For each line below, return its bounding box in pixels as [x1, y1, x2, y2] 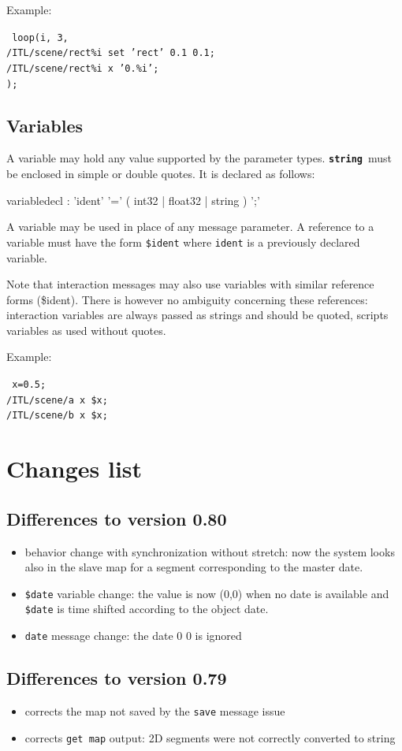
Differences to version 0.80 [6, 506, 227, 530]
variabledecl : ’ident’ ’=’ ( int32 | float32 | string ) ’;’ [6, 191, 260, 208]
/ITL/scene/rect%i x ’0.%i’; [6, 62, 159, 74]
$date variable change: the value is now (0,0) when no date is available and [24, 585, 389, 601]
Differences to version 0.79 [6, 666, 227, 690]
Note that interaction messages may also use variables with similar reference [6, 276, 374, 292]
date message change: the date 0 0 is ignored [24, 627, 242, 644]
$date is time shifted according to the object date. [24, 600, 269, 617]
